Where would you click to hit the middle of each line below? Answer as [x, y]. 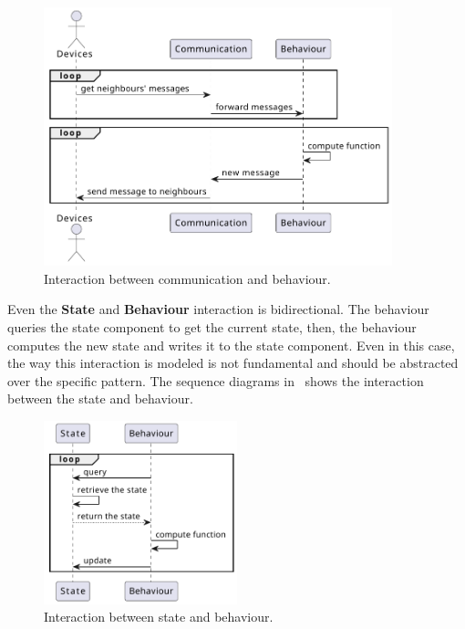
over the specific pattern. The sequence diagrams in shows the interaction [216, 380]
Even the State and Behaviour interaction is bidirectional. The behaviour [218, 309]
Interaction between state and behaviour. [159, 617]
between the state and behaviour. [100, 398]
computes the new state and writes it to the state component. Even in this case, [231, 345]
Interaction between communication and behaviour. [187, 278]
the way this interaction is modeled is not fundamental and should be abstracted [233, 363]
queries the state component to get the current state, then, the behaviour [212, 326]
